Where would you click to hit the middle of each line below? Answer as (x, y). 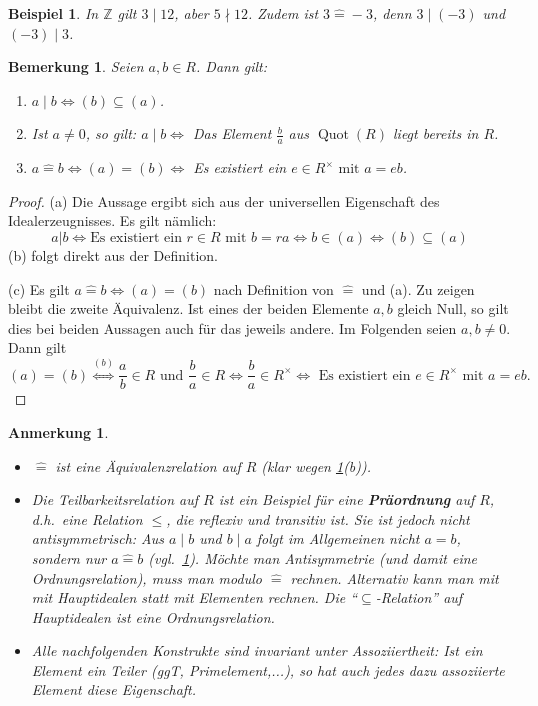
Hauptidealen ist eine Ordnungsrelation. (153, 616)
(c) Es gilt (39, 288)
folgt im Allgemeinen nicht (338, 538)
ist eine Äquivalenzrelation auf (148, 465)
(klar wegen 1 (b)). (316, 465)
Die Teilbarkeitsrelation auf (115, 499)
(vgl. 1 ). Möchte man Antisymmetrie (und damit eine (313, 557)
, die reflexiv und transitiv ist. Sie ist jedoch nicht (318, 518)
